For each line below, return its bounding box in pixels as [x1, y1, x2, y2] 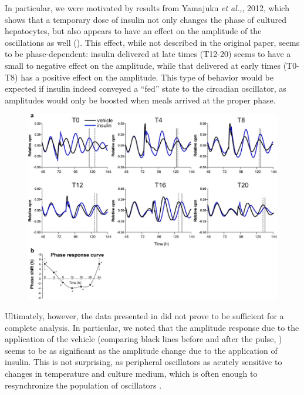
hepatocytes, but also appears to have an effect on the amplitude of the [5, 25, 262, 37]
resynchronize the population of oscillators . [5, 379, 162, 391]
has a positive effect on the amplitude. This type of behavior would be [21, 71, 273, 83]
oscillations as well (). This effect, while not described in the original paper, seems [5, 36, 300, 48]
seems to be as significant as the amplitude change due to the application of [5, 344, 278, 356]
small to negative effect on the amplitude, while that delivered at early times [5, 59, 281, 71]
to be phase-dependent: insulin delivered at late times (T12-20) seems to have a [5, 48, 291, 60]
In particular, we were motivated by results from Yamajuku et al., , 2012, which [5, 2, 289, 14]
